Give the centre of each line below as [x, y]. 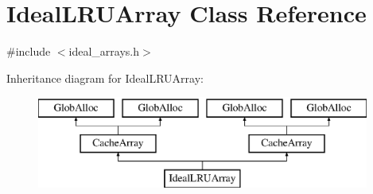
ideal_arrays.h [104, 51]
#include [29, 51]
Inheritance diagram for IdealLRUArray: [105, 78]
